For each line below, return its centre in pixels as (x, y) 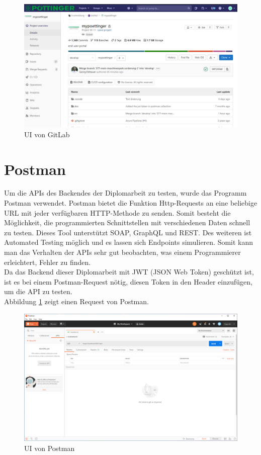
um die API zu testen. (38, 291)
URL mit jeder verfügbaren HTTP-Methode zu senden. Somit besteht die (117, 212)
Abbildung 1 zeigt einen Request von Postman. (76, 301)
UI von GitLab (47, 134)
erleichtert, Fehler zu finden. (48, 262)
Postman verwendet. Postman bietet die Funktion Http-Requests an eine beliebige (131, 203)
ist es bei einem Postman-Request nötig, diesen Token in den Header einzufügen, (128, 281)
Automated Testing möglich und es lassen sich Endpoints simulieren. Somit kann (129, 242)
